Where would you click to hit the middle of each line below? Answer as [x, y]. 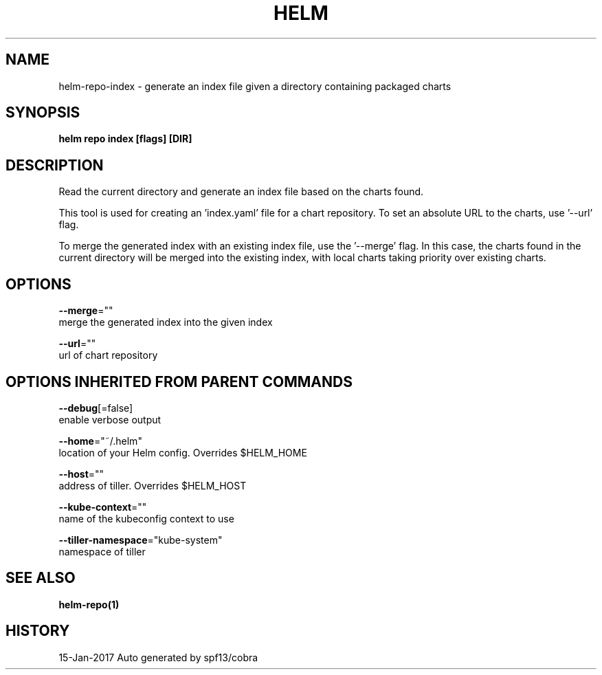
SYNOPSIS [43, 113]
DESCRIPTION [55, 165]
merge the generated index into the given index [166, 322]
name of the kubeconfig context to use [146, 518]
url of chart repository [108, 355]
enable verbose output [110, 419]
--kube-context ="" [103, 507]
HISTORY [38, 631]
